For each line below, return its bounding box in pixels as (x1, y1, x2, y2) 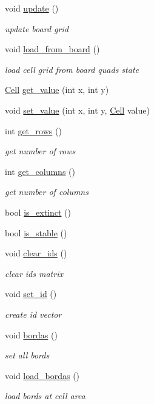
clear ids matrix (5, 267, 63, 279)
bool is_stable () (5, 226, 67, 239)
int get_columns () (5, 165, 75, 177)
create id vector (5, 307, 62, 320)
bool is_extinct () (5, 205, 71, 218)
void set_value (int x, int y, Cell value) (5, 103, 150, 116)
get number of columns (5, 185, 89, 198)
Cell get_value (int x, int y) (5, 83, 109, 96)
